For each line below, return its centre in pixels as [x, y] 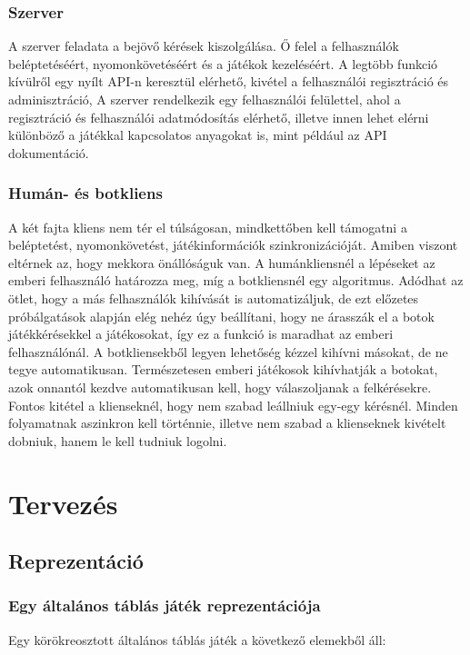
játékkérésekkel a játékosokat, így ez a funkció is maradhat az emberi [201, 334]
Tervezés [63, 503]
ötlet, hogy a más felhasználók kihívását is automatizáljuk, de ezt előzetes [214, 298]
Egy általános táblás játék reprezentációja [165, 605]
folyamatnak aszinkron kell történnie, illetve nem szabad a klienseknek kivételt [227, 423]
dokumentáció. [49, 152]
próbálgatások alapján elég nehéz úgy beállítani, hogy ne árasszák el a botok [221, 316]
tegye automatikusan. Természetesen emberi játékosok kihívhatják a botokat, [223, 369]
